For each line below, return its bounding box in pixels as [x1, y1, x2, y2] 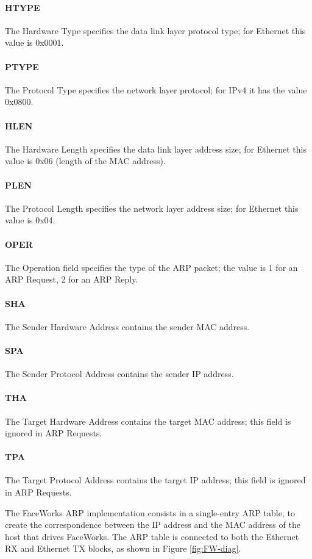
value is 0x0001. [5, 36, 64, 49]
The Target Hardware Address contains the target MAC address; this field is [5, 414, 291, 427]
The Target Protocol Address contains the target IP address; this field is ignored [5, 474, 306, 486]
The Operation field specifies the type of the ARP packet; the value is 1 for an [5, 261, 298, 273]
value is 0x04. [5, 214, 55, 226]
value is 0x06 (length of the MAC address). [5, 154, 166, 167]
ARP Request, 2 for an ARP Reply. [5, 273, 138, 286]
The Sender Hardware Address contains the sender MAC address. [5, 320, 250, 333]
